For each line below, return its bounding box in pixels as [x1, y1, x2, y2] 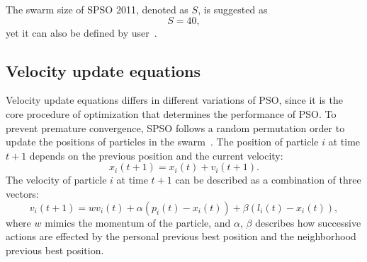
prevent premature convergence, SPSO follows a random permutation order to [6, 120, 345, 135]
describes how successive [255, 215, 361, 230]
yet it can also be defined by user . [6, 25, 157, 40]
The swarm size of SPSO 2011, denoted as [6, 2, 188, 16]
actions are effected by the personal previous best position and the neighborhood [6, 229, 356, 244]
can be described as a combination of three [175, 172, 361, 187]
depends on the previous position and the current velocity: [29, 148, 283, 162]
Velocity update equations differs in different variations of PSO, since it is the [6, 93, 343, 107]
